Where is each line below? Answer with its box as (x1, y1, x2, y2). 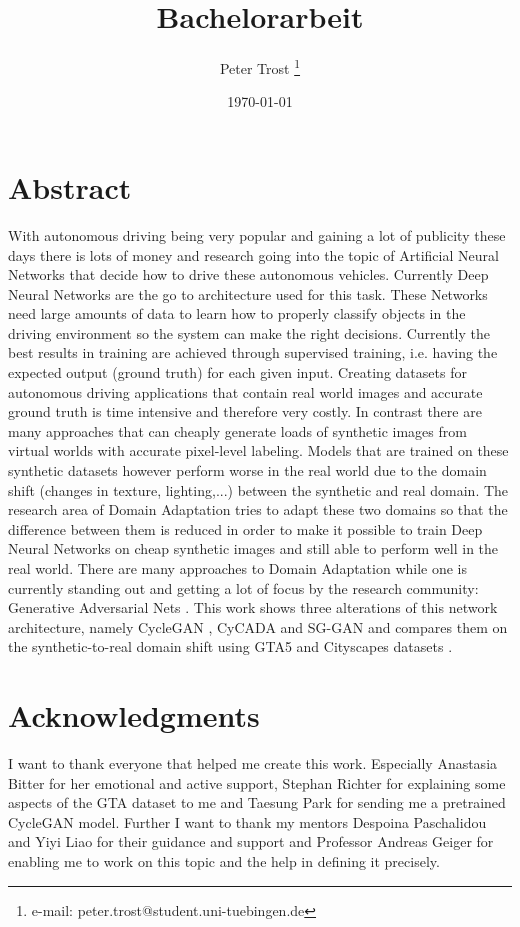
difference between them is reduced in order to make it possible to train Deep (8, 518, 483, 539)
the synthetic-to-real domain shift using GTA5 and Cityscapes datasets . (8, 636, 453, 657)
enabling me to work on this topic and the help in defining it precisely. (8, 851, 440, 872)
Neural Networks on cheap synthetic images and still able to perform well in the (8, 538, 499, 559)
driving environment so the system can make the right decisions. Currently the (8, 322, 491, 343)
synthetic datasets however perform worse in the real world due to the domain (8, 460, 487, 481)
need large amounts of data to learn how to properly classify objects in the (8, 303, 466, 324)
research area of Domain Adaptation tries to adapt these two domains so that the (8, 499, 508, 520)
